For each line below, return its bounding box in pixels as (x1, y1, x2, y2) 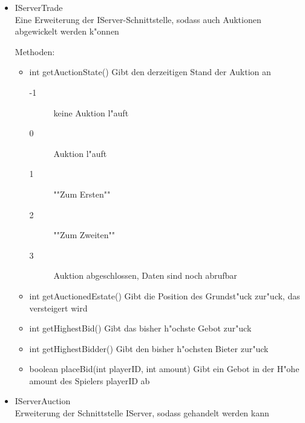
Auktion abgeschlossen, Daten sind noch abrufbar (53, 269, 237, 282)
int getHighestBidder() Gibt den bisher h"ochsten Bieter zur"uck (29, 342, 269, 355)
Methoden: (15, 45, 55, 58)
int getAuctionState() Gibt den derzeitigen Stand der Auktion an (29, 65, 271, 78)
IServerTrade (15, 1, 63, 13)
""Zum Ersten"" (53, 187, 111, 200)
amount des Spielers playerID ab (29, 374, 150, 387)
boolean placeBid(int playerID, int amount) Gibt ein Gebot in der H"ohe (29, 362, 300, 375)
